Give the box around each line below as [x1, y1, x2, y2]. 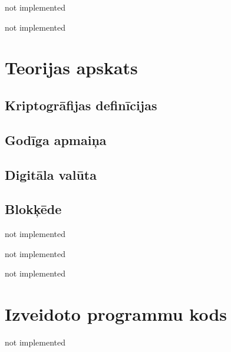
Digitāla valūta [5, 165, 97, 183]
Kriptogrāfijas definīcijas [5, 96, 157, 114]
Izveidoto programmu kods [5, 302, 227, 326]
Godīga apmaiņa [5, 130, 107, 149]
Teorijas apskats [5, 55, 138, 80]
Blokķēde [5, 200, 62, 218]
